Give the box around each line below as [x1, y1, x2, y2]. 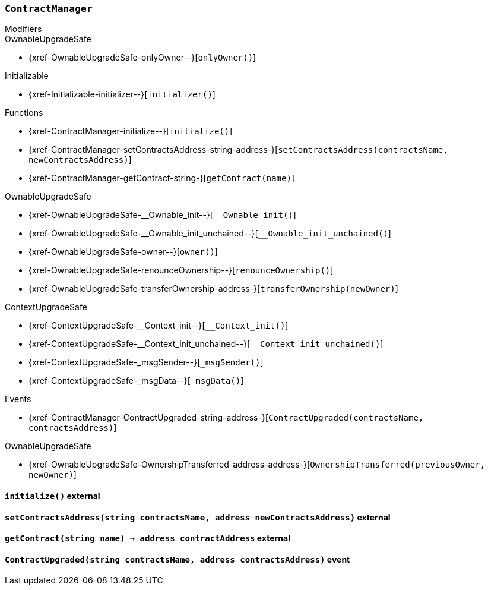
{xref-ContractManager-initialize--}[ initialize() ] [28, 126, 233, 137]
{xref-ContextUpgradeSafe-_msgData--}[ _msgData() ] [28, 376, 244, 386]
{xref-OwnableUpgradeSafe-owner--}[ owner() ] [28, 247, 218, 257]
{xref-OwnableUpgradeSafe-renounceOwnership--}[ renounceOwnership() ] [28, 265, 334, 276]
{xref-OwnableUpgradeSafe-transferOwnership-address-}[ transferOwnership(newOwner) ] [28, 283, 398, 294]
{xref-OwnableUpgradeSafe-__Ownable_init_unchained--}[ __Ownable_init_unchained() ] [28, 228, 391, 239]
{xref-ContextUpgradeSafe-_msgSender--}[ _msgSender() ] [28, 357, 264, 368]
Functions [5, 108, 43, 118]
